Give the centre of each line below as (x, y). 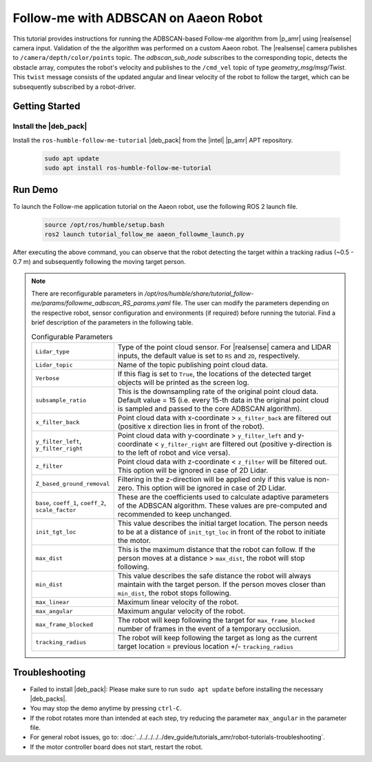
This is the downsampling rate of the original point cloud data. (218, 391)
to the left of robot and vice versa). (174, 453)
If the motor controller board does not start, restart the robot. (116, 747)
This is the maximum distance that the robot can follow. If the (217, 549)
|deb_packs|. (49, 699)
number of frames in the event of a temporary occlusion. (209, 629)
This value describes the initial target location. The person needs (223, 523)
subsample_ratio (61, 400)
